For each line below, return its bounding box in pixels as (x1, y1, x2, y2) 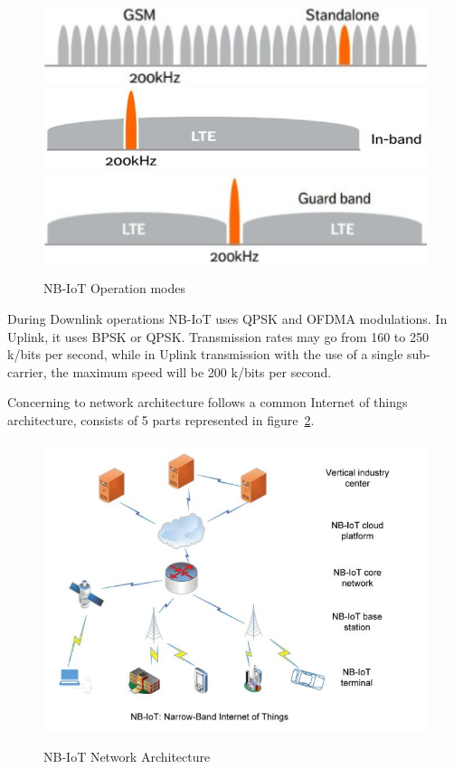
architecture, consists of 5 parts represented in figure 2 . (7, 410, 315, 429)
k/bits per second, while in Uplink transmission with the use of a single (7, 345, 403, 364)
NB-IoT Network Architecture (43, 746, 211, 765)
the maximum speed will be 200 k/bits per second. (51, 362, 332, 381)
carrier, (7, 362, 47, 381)
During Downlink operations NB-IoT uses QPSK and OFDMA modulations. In (7, 309, 448, 328)
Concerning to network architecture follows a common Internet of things (7, 393, 408, 412)
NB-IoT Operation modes (43, 279, 186, 298)
